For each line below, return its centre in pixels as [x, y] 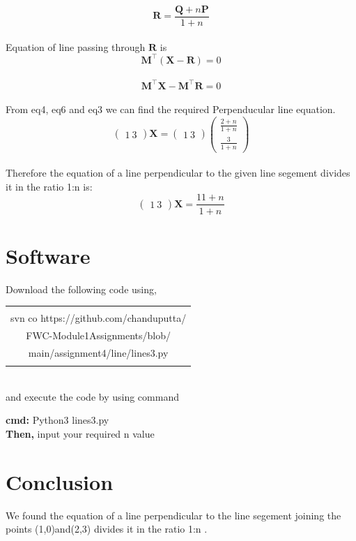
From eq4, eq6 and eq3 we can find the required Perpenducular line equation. [171, 109]
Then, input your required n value [80, 434]
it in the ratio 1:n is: [49, 186]
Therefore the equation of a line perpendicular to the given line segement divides [178, 173]
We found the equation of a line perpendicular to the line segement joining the [173, 515]
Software [48, 255]
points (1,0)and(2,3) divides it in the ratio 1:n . [107, 529]
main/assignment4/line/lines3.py [98, 352]
